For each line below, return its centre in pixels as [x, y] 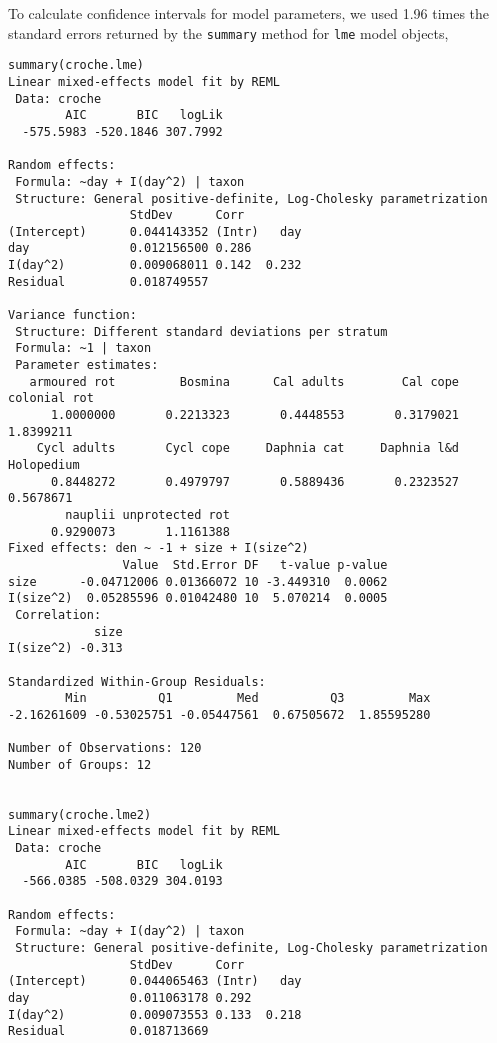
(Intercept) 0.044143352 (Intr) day [155, 231]
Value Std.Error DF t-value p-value [255, 564]
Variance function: [72, 315]
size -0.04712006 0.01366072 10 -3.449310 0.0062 [198, 581]
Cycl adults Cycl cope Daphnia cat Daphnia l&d [248, 448]
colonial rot [51, 398]
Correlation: [58, 614]
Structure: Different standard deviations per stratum [201, 331]
